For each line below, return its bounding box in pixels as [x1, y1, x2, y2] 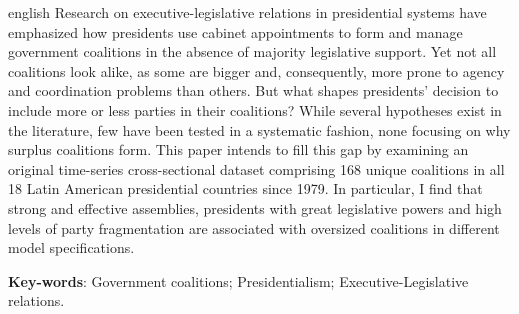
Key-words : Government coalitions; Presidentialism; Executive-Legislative [8, 270, 469, 291]
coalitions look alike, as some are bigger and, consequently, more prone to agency [8, 60, 505, 81]
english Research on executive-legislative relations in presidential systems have [8, 2, 487, 22]
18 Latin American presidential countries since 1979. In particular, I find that [8, 178, 483, 199]
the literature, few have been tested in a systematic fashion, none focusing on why [8, 119, 511, 140]
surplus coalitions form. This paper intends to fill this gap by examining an [8, 139, 469, 160]
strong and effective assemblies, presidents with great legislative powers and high [8, 197, 502, 218]
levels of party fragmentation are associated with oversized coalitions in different [8, 217, 500, 238]
